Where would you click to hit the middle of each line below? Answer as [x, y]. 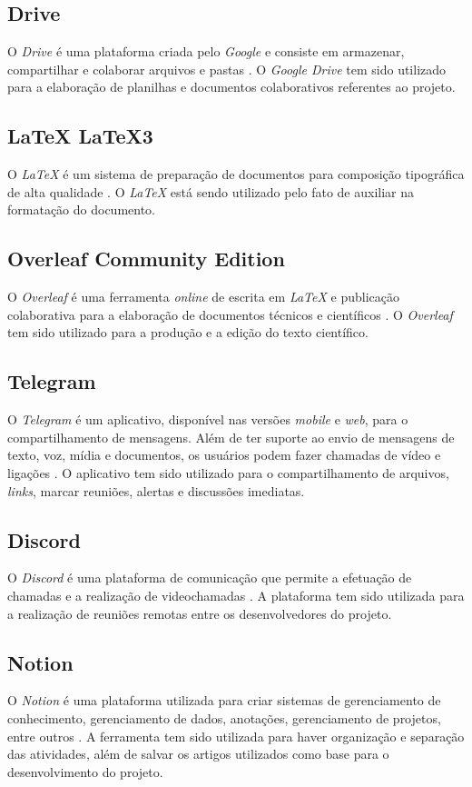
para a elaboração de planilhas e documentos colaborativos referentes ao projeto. [231, 87]
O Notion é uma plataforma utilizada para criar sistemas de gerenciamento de [224, 700]
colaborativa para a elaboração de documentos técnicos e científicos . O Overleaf [230, 314]
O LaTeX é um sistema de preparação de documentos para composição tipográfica [236, 174]
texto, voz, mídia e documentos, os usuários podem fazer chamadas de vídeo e [224, 455]
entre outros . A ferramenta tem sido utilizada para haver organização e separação [236, 736]
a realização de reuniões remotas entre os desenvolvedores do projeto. [200, 613]
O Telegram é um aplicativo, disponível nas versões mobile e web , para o [208, 419]
